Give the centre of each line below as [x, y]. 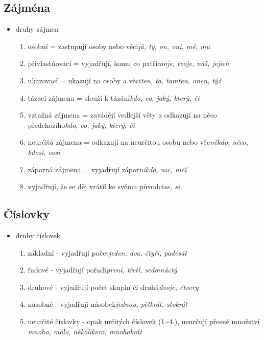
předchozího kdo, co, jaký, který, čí [81, 124]
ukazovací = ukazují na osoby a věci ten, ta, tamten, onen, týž [124, 80]
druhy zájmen [37, 29]
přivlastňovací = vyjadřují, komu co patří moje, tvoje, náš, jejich [128, 63]
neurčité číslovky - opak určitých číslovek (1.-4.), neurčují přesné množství [144, 321]
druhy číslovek [38, 235]
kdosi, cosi [44, 152]
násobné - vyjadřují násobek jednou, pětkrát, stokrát [107, 304]
